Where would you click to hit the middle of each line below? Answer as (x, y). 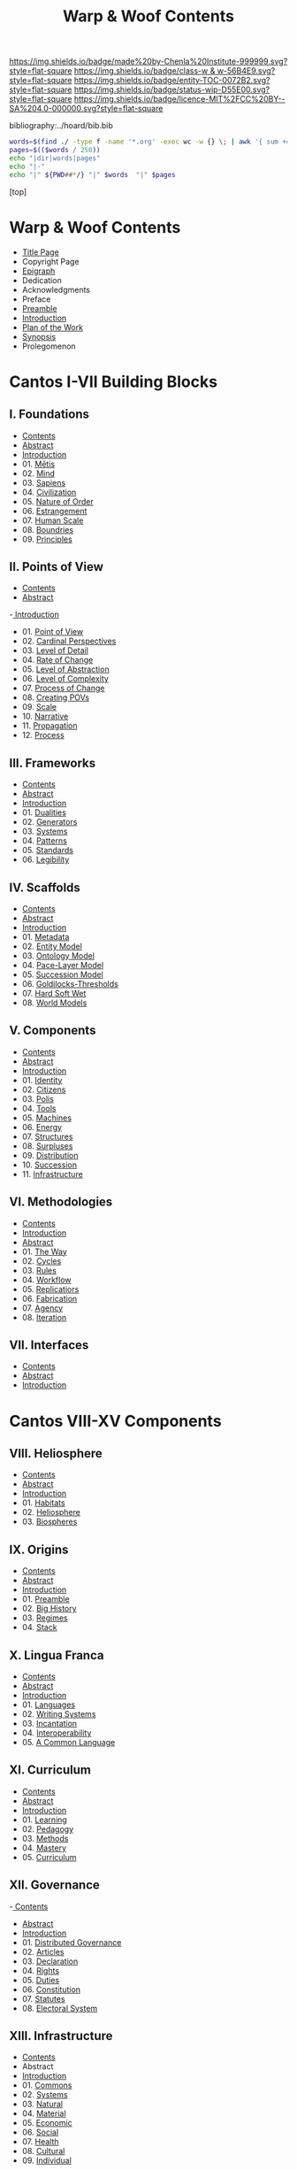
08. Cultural (43, 2151)
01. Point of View (53, 632)
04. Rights (41, 1970)
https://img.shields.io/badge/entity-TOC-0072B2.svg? (172, 81)
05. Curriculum (49, 1857)
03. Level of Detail (55, 650)
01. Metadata (46, 936)
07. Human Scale (53, 520)
